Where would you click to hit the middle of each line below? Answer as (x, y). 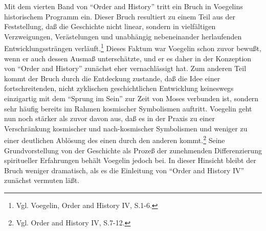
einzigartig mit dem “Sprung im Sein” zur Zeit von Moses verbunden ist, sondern (131, 98)
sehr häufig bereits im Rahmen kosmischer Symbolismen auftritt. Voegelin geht (128, 108)
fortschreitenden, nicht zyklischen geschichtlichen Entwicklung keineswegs (119, 88)
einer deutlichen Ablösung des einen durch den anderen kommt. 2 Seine (115, 140)
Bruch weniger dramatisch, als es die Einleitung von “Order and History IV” (124, 170)
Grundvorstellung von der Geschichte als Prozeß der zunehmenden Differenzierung (133, 150)
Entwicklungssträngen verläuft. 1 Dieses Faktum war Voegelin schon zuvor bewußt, (133, 48)
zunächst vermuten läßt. (42, 180)
